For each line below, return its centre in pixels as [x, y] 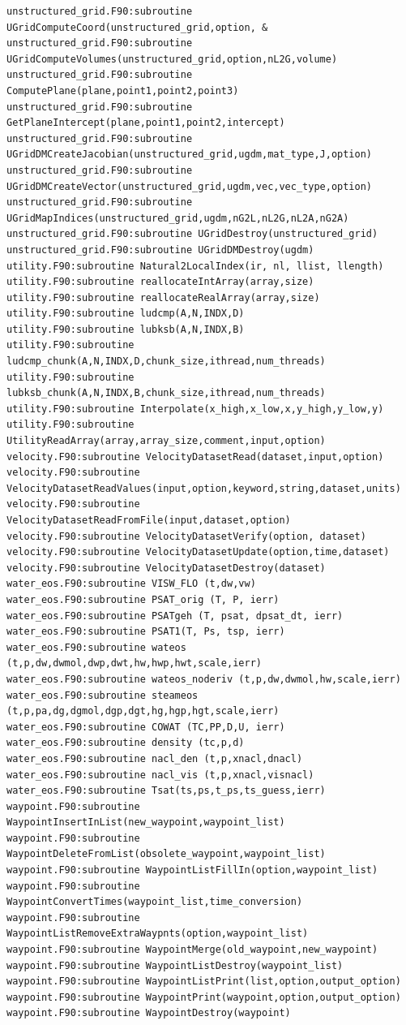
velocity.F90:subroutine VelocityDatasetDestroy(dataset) [166, 568]
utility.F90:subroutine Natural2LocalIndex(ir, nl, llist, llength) [195, 266]
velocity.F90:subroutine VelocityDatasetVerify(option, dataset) [186, 536]
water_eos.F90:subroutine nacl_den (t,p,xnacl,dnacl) [155, 758]
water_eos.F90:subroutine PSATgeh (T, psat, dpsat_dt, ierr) [175, 616]
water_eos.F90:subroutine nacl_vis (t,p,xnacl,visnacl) [160, 775]
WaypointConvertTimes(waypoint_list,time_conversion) [155, 902]
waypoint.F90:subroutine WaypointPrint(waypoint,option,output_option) [204, 997]
